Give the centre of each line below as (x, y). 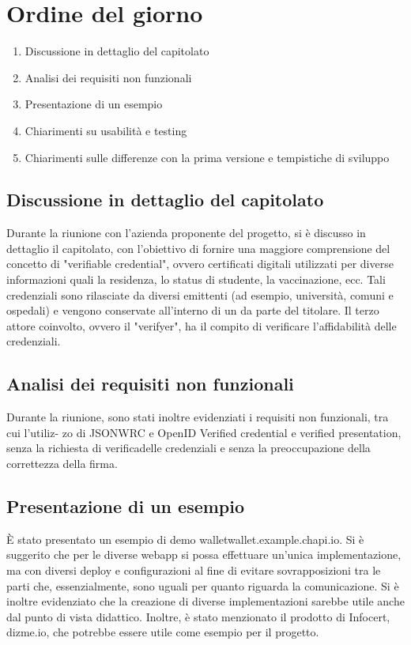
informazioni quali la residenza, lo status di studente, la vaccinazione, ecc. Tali (196, 279)
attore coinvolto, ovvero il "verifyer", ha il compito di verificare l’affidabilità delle (202, 325)
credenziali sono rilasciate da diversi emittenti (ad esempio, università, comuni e (200, 294)
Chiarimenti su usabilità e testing (106, 130)
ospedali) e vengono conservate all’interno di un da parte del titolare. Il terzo (193, 310)
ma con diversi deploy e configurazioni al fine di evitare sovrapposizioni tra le (194, 570)
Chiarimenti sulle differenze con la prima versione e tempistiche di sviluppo (207, 157)
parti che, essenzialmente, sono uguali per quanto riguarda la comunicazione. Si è (203, 585)
